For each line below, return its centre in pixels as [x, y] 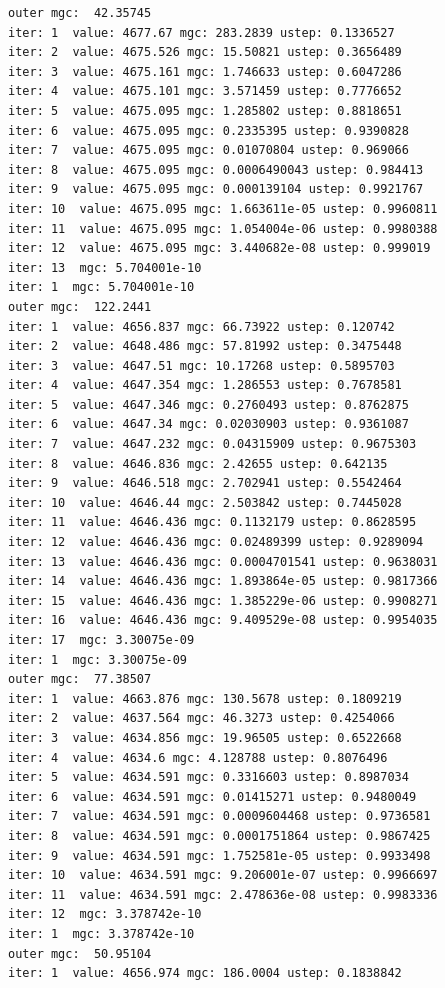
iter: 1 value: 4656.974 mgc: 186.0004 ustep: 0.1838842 [205, 973]
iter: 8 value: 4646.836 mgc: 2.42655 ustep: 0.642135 [198, 463]
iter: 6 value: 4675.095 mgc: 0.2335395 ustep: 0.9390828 [208, 130]
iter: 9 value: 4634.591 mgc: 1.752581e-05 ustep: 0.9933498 [219, 855]
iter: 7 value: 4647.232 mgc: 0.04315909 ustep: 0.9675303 [212, 444]
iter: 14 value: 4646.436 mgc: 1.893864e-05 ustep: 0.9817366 [223, 581]
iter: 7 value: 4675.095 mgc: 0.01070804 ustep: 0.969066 [208, 150]
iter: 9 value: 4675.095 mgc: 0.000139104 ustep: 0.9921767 [216, 189]
